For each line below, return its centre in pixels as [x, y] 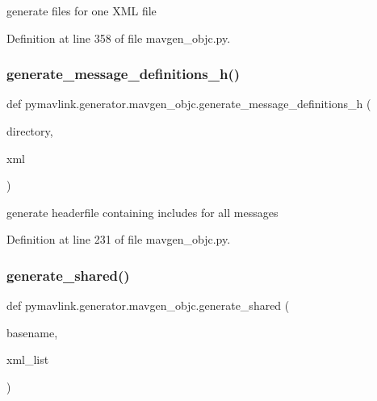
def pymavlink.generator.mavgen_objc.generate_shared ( [148, 305]
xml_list [28, 359]
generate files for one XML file [82, 10]
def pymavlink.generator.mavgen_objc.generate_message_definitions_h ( [189, 104]
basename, [32, 332]
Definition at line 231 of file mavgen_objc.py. [119, 239]
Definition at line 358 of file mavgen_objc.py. [119, 38]
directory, [30, 131]
